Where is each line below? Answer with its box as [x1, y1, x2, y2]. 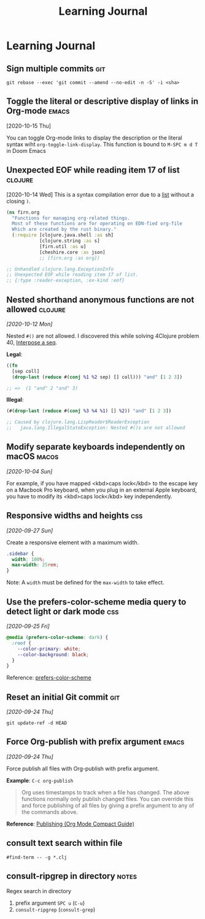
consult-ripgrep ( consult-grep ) [15, 905, 96, 913]
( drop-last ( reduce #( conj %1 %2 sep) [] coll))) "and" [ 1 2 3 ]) [12, 373, 183, 380]
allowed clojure [6, 304, 66, 315]
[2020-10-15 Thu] [6, 122, 51, 130]
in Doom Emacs [6, 147, 46, 154]
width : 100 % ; [12, 556, 45, 563]
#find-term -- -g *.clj [6, 854, 68, 861]
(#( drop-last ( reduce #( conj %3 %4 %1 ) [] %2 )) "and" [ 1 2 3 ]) [6, 408, 172, 414]
